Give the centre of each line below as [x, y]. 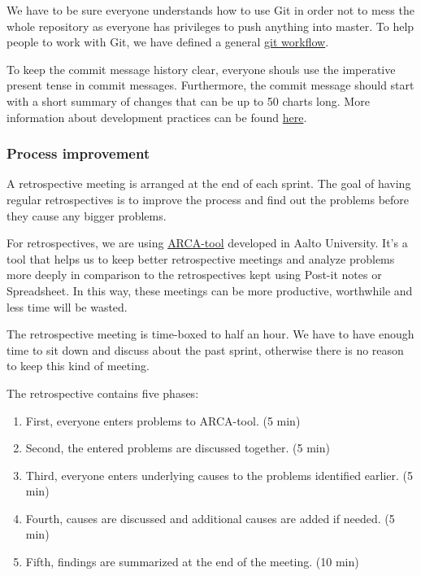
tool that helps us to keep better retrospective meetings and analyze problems [201, 258]
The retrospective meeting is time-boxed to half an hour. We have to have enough [210, 334]
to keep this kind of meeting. [78, 366]
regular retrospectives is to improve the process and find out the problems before [208, 199]
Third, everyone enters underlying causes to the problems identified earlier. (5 [219, 475]
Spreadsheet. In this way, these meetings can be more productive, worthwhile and [210, 290]
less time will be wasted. [67, 306]
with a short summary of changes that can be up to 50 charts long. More [188, 100]
